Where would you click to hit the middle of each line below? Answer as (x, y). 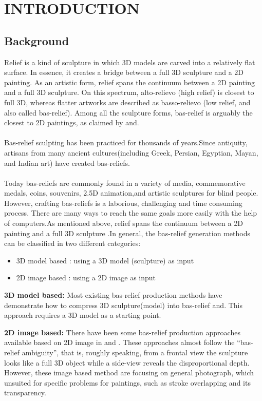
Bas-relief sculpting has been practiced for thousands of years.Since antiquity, (126, 142)
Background (37, 40)
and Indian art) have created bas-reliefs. (67, 163)
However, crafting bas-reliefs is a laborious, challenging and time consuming (123, 203)
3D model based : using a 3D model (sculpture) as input (105, 260)
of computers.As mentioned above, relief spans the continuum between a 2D (124, 223)
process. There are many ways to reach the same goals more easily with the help (131, 213)
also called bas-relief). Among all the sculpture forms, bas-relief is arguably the (128, 112)
